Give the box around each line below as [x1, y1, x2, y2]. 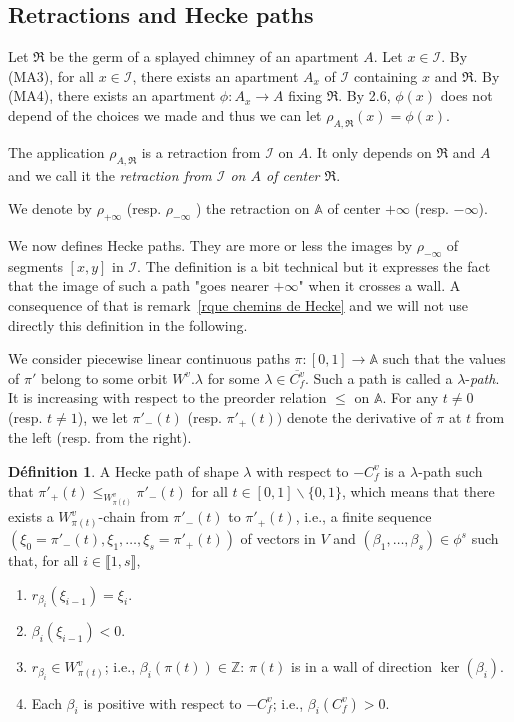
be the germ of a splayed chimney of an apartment [49, 46, 359, 67]
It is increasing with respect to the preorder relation [8, 387, 327, 408]
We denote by [8, 198, 92, 219]
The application [8, 141, 105, 162]
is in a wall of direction [291, 656, 432, 677]
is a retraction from [141, 141, 261, 162]
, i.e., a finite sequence [295, 506, 432, 527]
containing [353, 65, 418, 86]
